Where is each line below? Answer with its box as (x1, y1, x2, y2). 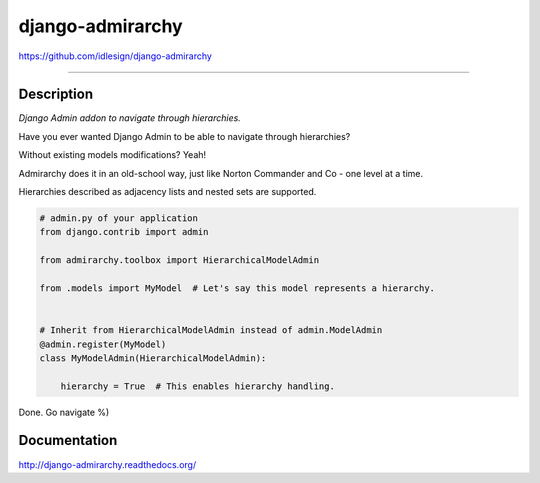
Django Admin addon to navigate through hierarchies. (18, 112, 242, 124)
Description (18, 86, 94, 103)
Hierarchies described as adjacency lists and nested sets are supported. (18, 186, 317, 198)
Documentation (18, 432, 118, 449)
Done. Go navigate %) (18, 406, 110, 418)
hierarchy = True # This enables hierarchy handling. (60, 380, 335, 392)
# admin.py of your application (39, 213, 199, 224)
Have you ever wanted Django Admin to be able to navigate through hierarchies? (18, 130, 351, 142)
